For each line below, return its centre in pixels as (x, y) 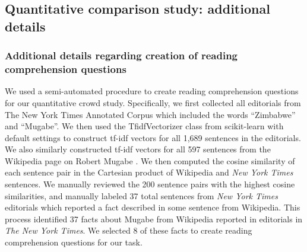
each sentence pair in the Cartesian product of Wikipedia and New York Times (149, 172)
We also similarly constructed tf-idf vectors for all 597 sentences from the (138, 149)
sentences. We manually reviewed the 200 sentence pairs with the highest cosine (150, 184)
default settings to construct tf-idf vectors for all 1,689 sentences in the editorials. (153, 137)
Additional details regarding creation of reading (121, 55)
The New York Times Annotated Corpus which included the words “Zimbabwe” (150, 114)
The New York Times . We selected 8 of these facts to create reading (129, 230)
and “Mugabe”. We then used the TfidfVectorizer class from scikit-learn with (144, 126)
